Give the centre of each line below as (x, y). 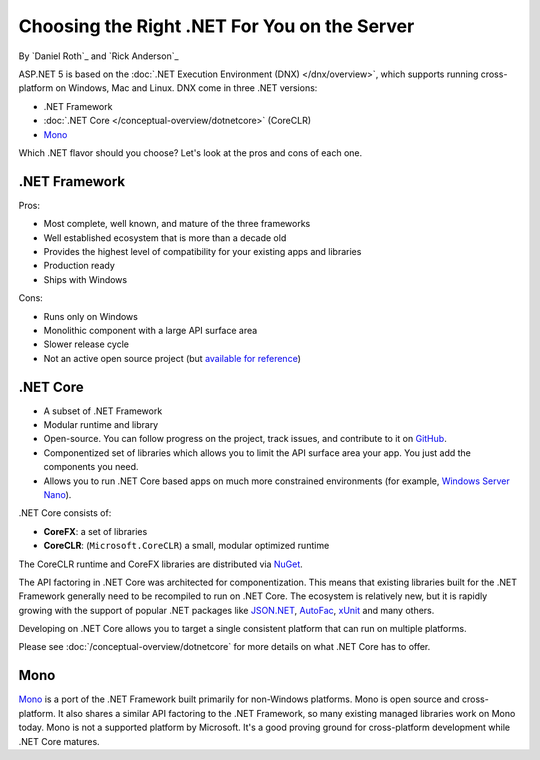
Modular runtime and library (101, 424)
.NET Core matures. (59, 741)
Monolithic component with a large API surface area (150, 330)
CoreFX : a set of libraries (95, 531)
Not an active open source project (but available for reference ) (172, 358)
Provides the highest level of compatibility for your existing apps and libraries (202, 251)
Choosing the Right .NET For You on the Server (216, 26)
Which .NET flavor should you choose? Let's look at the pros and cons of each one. (190, 152)
